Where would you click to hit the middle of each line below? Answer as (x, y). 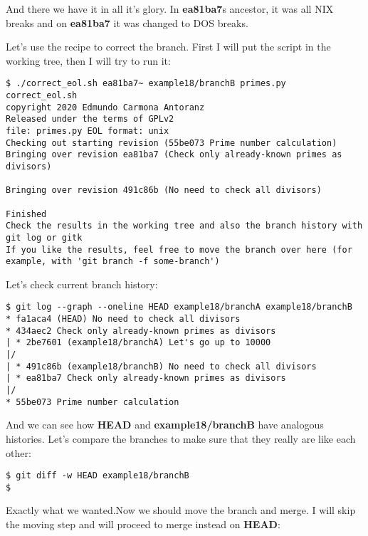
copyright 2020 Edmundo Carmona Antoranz (105, 107)
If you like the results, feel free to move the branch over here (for (179, 249)
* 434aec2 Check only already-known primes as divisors (141, 331)
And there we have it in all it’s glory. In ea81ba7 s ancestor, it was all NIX (170, 9)
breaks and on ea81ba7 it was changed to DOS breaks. (127, 22)
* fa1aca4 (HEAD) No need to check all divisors (123, 319)
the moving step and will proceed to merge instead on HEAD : (143, 524)
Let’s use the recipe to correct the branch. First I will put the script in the (168, 47)
